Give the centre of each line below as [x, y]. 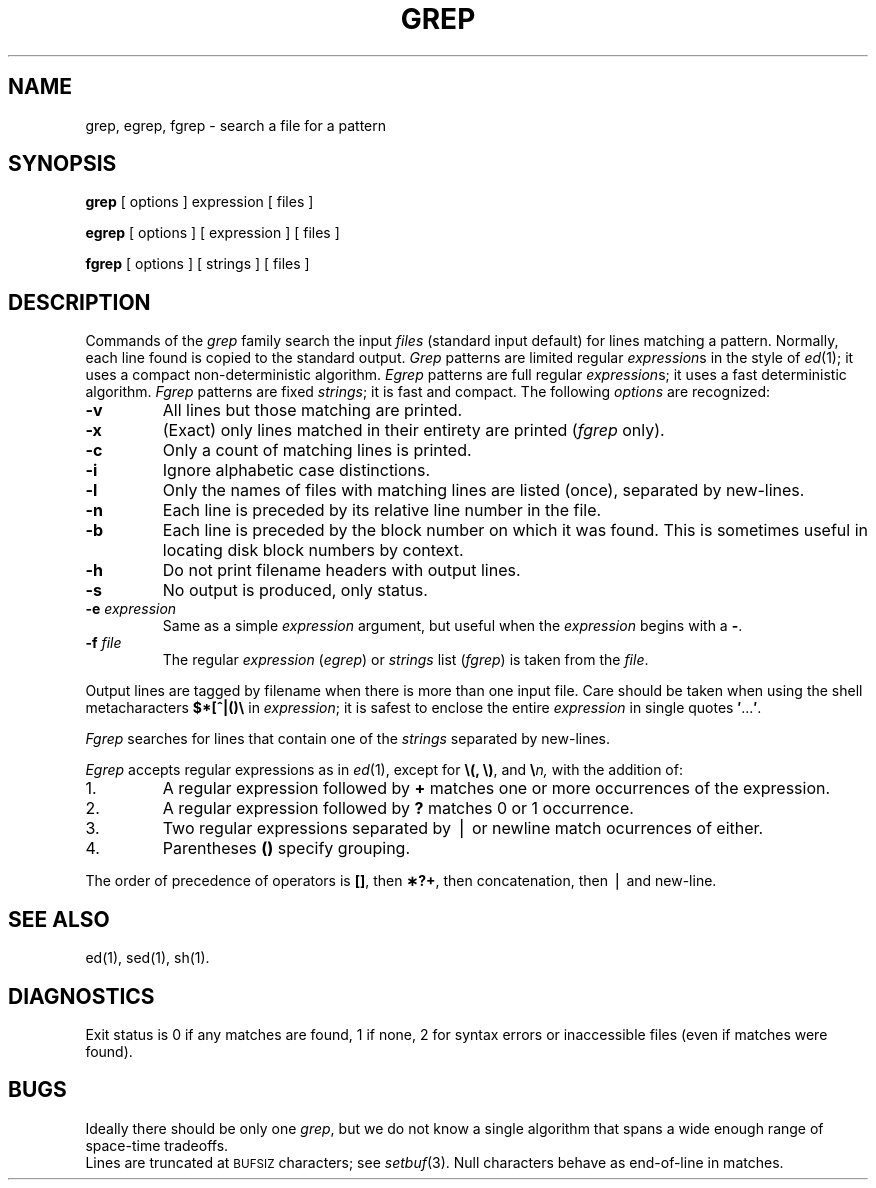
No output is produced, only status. [295, 590]
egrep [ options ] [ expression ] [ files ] [212, 233]
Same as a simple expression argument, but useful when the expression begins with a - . [452, 626]
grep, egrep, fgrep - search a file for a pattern [236, 125]
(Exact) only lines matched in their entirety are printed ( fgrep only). [413, 430]
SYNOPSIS [62, 164]
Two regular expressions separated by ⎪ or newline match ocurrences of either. [463, 828]
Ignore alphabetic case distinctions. [296, 470]
